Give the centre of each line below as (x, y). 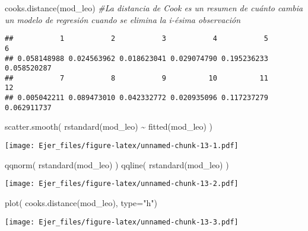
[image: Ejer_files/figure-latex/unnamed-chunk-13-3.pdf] (122, 222)
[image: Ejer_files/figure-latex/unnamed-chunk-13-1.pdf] (122, 146)
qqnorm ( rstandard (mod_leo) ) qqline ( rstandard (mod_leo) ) (117, 164)
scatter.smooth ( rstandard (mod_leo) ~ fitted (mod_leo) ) (109, 126)
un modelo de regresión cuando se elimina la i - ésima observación (123, 19)
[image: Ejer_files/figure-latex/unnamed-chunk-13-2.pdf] (122, 184)
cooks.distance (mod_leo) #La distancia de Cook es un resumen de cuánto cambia (154, 8)
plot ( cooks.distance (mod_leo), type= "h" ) (81, 202)
